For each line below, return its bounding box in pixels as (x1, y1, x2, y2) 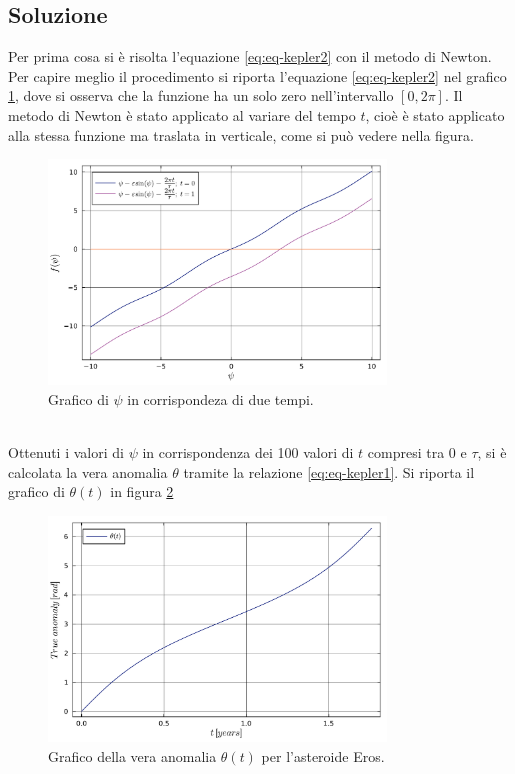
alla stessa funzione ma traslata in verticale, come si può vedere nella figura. (8, 124, 475, 145)
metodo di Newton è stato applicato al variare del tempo (8, 104, 356, 125)
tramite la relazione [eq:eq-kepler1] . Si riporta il (183, 461, 475, 482)
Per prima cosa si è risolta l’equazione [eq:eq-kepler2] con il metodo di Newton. (8, 46, 492, 67)
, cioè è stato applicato (365, 104, 505, 125)
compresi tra (367, 442, 445, 463)
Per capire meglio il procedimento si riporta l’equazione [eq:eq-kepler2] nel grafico (8, 65, 507, 86)
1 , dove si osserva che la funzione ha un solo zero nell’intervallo (8, 85, 394, 106)
